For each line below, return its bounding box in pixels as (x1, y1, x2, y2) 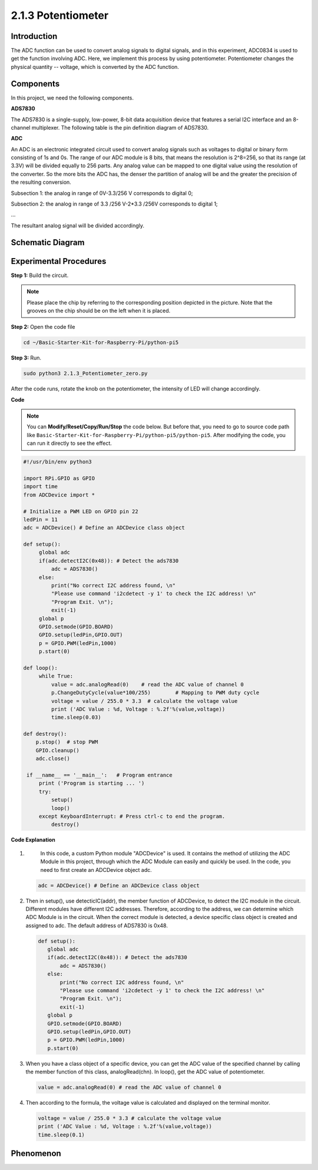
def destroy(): (23, 731, 67, 738)
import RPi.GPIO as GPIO (23, 475, 95, 481)
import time (23, 483, 58, 490)
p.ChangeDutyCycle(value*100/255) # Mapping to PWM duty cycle (51, 689, 260, 696)
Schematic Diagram (11, 237, 85, 247)
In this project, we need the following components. (11, 94, 134, 101)
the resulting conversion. (11, 179, 72, 186)
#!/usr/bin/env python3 (23, 458, 92, 465)
